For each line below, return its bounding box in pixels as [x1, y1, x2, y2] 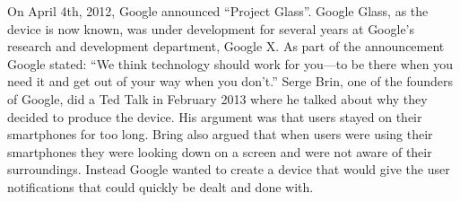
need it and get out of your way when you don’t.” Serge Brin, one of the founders [7, 72, 454, 91]
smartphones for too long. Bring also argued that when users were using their [7, 125, 433, 144]
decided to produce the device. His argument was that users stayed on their [7, 107, 422, 126]
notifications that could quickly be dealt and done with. [7, 177, 314, 196]
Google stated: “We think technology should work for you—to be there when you [7, 54, 453, 73]
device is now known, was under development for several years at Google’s [7, 19, 415, 38]
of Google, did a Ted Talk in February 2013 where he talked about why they [7, 89, 428, 108]
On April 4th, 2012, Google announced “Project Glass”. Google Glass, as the [7, 2, 429, 20]
